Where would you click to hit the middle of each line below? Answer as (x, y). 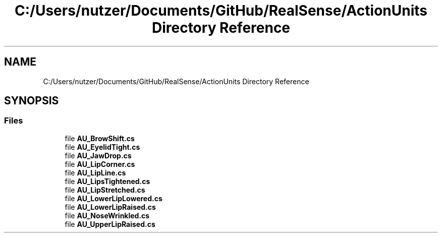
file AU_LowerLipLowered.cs (114, 198)
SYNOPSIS (32, 101)
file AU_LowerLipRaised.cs (110, 207)
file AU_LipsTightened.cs (107, 181)
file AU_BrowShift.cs (100, 138)
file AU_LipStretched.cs (105, 190)
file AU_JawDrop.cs (98, 155)
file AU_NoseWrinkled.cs (107, 215)
